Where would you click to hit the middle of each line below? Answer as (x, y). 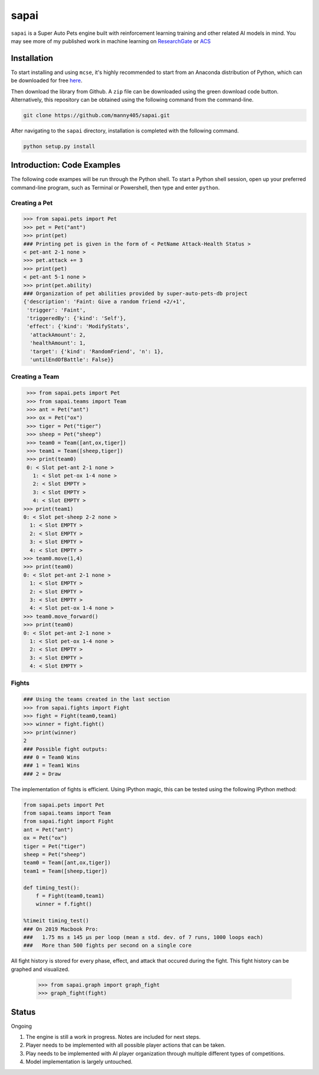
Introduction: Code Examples (66, 165)
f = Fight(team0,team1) (70, 896)
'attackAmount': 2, (58, 335)
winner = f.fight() (64, 904)
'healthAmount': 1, (58, 343)
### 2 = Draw (42, 774)
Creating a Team (35, 377)
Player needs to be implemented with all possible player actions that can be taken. (126, 1045)
